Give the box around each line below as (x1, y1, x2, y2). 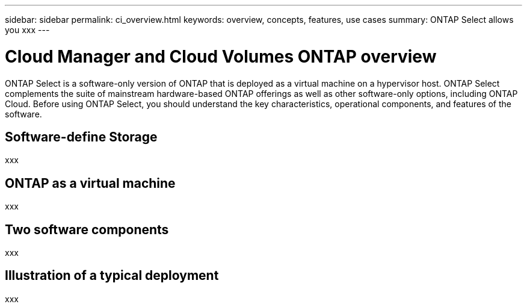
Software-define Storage (5, 129, 158, 144)
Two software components (5, 222, 169, 237)
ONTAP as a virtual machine (5, 175, 176, 191)
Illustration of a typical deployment (5, 268, 219, 284)
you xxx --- (5, 25, 50, 35)
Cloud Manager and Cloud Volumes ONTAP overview (5, 46, 437, 67)
